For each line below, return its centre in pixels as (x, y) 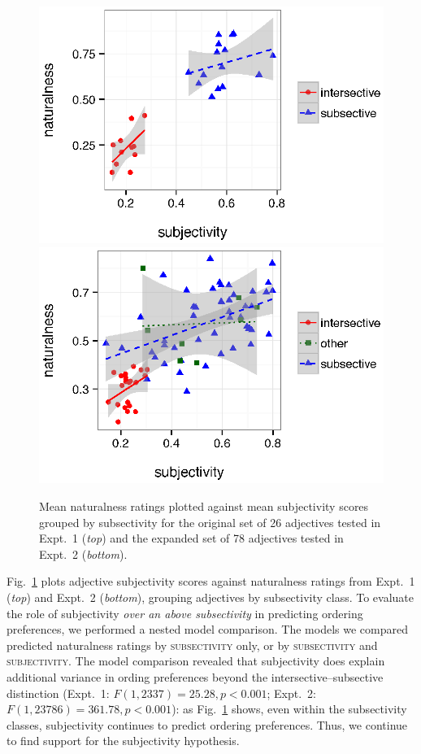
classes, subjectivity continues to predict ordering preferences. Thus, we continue (207, 724)
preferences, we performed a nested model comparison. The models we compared (207, 629)
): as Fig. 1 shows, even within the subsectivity (289, 709)
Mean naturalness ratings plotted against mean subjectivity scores (204, 506)
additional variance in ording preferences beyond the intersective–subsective (195, 676)
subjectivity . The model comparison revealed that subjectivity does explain (196, 661)
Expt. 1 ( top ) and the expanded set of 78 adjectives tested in (191, 538)
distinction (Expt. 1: (58, 693)
